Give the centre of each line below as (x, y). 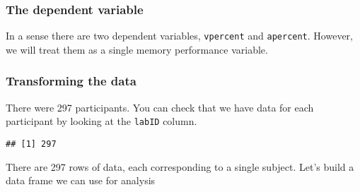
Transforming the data (71, 81)
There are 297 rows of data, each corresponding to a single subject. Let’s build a (180, 166)
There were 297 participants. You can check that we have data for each (160, 107)
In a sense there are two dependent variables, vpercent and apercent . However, (179, 36)
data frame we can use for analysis (81, 180)
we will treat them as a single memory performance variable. (137, 49)
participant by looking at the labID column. (101, 121)
